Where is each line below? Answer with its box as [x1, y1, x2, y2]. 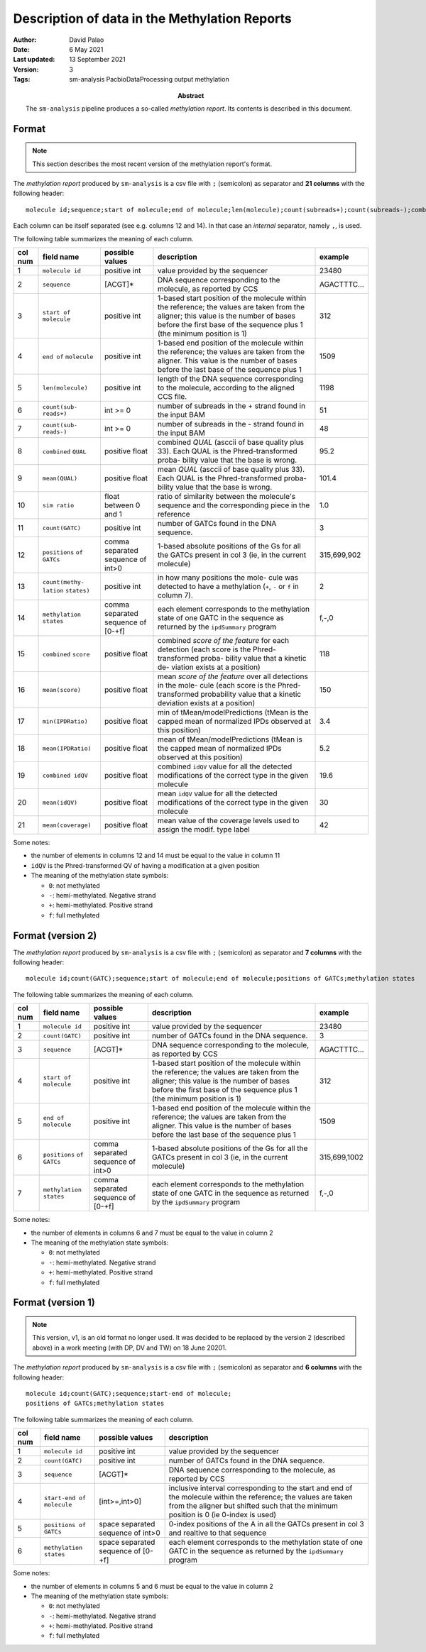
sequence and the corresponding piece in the [157, 500, 310, 510]
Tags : [13, 75, 31, 84]
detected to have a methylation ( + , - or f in [157, 582, 300, 592]
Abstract [177, 91, 204, 99]
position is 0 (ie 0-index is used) [168, 1510, 277, 1520]
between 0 [104, 500, 141, 510]
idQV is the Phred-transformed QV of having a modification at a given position [31, 861, 261, 869]
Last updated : [13, 55, 55, 64]
